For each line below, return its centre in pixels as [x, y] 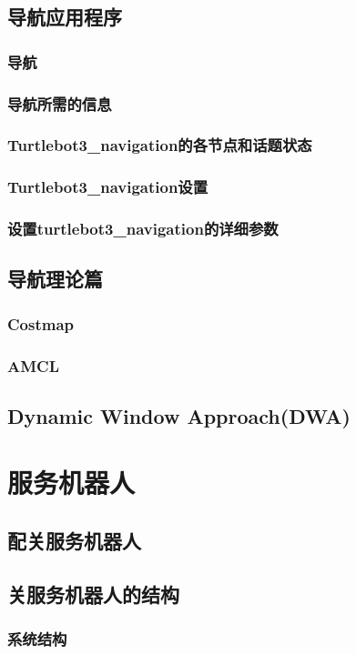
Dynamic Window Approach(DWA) [179, 415]
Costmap [41, 323]
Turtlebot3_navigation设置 [108, 187]
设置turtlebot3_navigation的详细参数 [143, 229]
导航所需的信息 [60, 103]
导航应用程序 [65, 17]
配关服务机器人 [74, 541]
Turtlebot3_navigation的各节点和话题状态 [160, 145]
